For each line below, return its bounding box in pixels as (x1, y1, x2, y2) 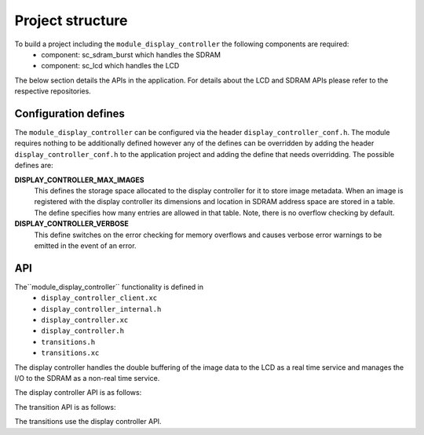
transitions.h (41, 338, 96, 346)
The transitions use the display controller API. (14, 417, 162, 426)
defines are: (14, 161, 54, 170)
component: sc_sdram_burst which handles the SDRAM (41, 49, 221, 59)
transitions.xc (41, 349, 100, 357)
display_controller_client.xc (41, 294, 158, 302)
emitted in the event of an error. (34, 240, 137, 250)
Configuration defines (14, 107, 126, 120)
